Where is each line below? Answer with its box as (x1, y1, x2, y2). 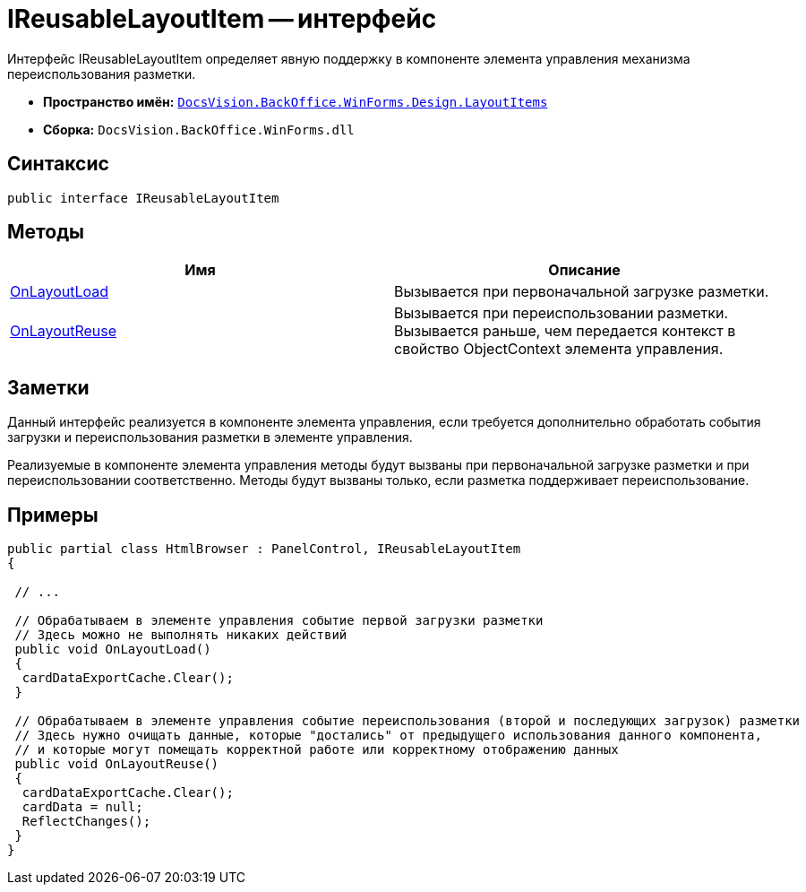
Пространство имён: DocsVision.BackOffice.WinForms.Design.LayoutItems (43, 93, 548, 109)
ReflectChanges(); (21, 814, 151, 829)
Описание (548, 261, 621, 280)
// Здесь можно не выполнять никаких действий (14, 628, 347, 643)
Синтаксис (7, 152, 109, 176)
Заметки (7, 376, 90, 399)
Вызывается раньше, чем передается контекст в (394, 322, 736, 341)
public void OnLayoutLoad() (14, 642, 211, 657)
